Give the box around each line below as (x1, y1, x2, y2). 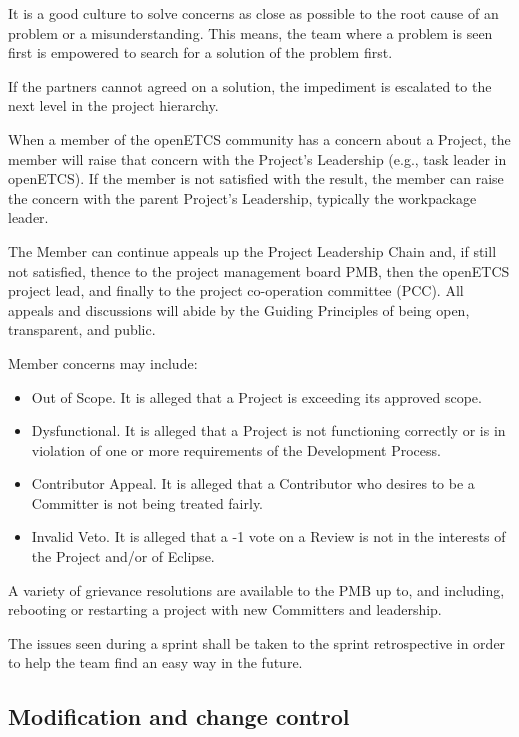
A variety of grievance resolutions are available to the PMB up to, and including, (8, 579, 505, 600)
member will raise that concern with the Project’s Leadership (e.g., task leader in (8, 148, 507, 169)
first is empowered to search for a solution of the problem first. (8, 42, 393, 63)
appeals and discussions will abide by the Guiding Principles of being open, (8, 299, 470, 320)
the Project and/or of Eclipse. (31, 546, 215, 567)
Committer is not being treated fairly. (31, 492, 264, 513)
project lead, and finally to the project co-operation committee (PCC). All (8, 280, 464, 301)
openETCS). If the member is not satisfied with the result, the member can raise (8, 168, 504, 189)
